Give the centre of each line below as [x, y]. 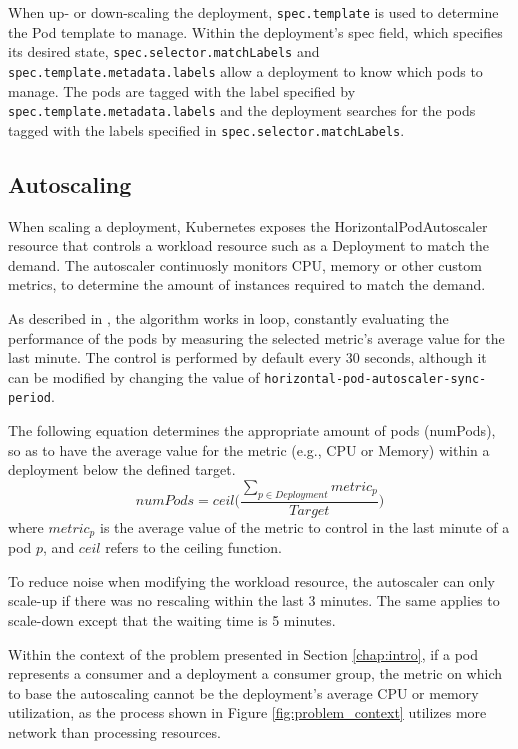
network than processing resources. [114, 731]
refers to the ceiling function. [193, 547]
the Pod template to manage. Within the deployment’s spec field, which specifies [255, 31]
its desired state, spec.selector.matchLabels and [164, 51]
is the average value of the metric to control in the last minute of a [304, 526]
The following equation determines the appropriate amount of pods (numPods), [252, 430]
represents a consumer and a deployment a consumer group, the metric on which [255, 673]
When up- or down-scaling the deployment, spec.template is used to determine [253, 12]
